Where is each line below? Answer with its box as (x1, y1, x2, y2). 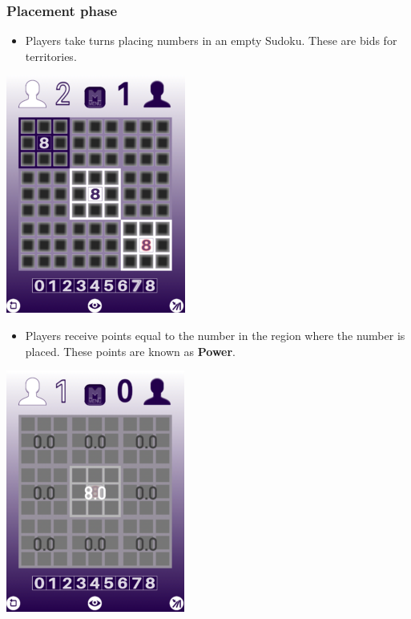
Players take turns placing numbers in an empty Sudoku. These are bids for (25, 32, 397, 49)
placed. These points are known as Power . (25, 342, 236, 359)
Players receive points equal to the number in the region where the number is (25, 327, 405, 343)
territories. (25, 47, 77, 64)
